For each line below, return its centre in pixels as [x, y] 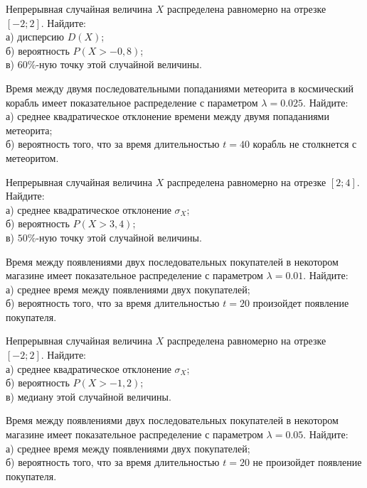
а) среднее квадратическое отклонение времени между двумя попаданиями [167, 116]
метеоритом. [32, 157]
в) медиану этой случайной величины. [89, 396]
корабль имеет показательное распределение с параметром [132, 102]
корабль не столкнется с [305, 144]
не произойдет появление [307, 462]
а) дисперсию [35, 37]
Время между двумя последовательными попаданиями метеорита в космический [180, 88]
